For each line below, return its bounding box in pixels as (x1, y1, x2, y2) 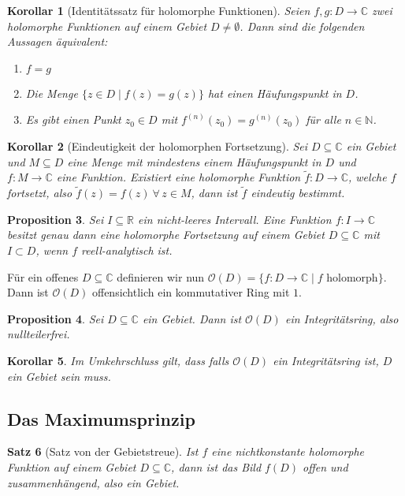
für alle (306, 111, 341, 128)
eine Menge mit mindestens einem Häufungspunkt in (67, 153, 321, 170)
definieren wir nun (117, 268, 205, 285)
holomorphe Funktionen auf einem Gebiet (7, 17, 207, 34)
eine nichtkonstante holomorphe (211, 443, 365, 460)
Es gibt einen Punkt (25, 111, 121, 128)
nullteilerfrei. (7, 326, 70, 342)
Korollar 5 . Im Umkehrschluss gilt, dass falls (7, 352, 229, 368)
